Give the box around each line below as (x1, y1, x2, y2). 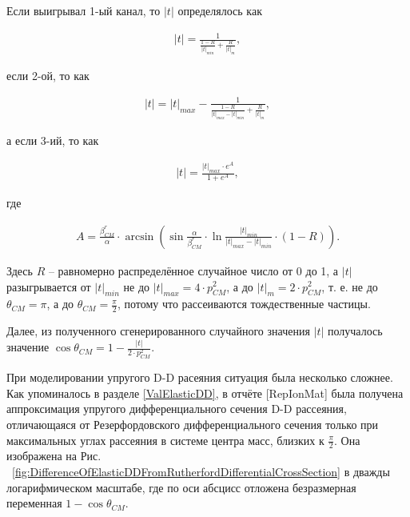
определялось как (177, 2, 262, 18)
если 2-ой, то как (6, 66, 90, 83)
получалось (328, 323, 383, 339)
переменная (6, 495, 62, 511)
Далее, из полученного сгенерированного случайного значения (6, 323, 310, 339)
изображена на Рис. (6, 447, 102, 464)
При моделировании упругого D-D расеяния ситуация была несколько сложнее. (6, 369, 393, 386)
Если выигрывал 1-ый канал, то (6, 2, 161, 18)
